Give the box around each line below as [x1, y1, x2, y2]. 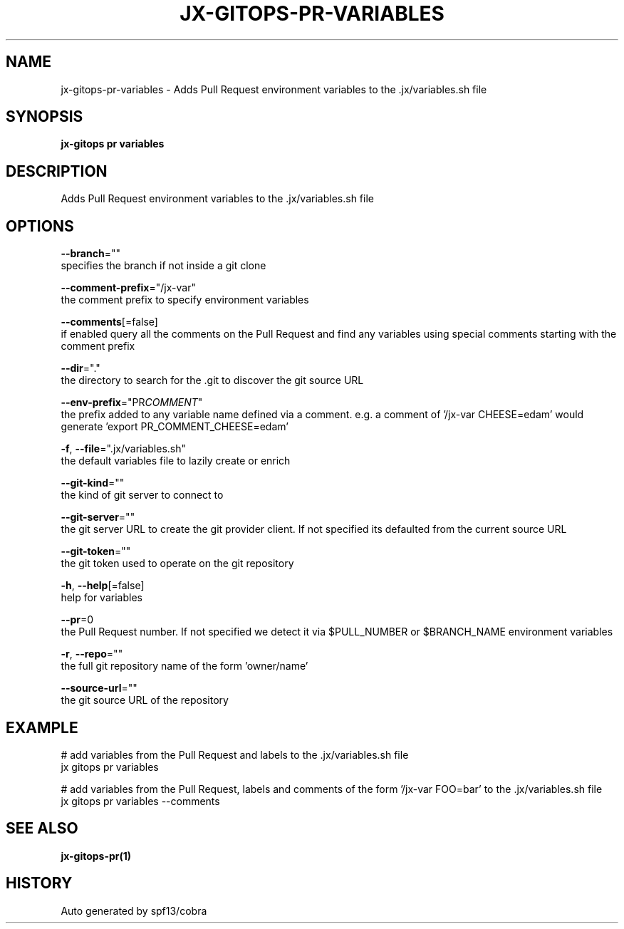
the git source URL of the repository [61, 694, 229, 707]
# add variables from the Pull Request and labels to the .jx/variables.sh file [61, 748, 409, 761]
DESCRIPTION [6, 162, 108, 180]
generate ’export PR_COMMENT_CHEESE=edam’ [61, 420, 288, 433]
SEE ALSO [6, 819, 78, 838]
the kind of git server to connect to [61, 489, 224, 502]
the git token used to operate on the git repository [61, 557, 294, 570]
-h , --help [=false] [61, 579, 145, 592]
